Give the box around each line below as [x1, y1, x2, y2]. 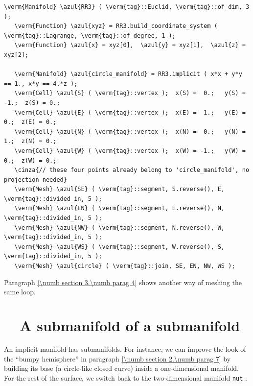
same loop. [4, 287, 36, 297]
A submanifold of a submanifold [20, 315, 240, 335]
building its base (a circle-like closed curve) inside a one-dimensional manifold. [4, 363, 239, 373]
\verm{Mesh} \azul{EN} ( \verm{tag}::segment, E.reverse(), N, [14, 205, 225, 212]
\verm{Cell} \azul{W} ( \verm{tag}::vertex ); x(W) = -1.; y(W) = [14, 147, 246, 154]
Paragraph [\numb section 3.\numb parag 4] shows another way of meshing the [4, 277, 242, 287]
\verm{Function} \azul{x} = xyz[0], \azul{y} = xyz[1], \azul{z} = [14, 42, 246, 49]
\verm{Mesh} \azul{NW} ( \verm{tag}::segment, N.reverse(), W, [14, 224, 225, 231]
